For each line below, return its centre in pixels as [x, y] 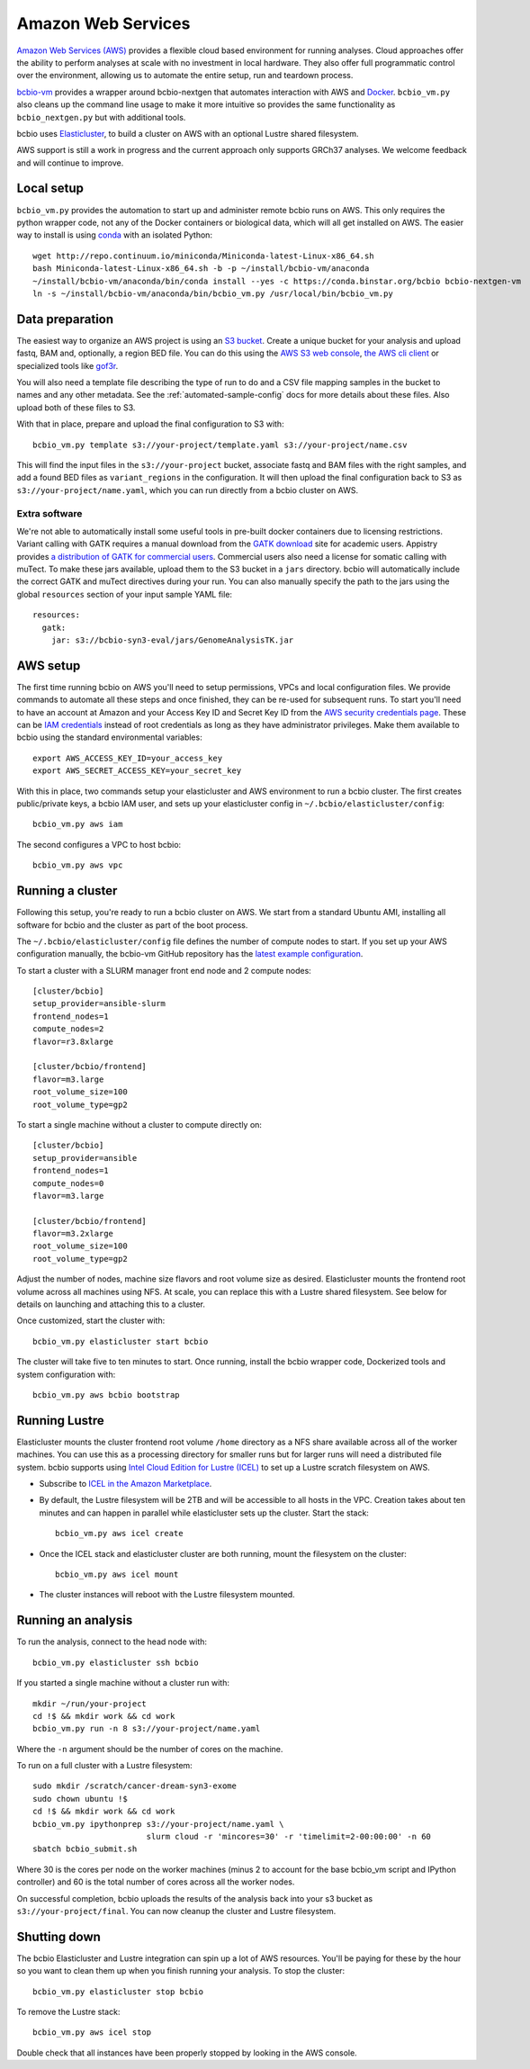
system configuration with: [66, 1374]
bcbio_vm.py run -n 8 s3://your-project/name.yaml [147, 1729]
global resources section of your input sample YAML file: [125, 594]
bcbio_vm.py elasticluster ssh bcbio [116, 1662]
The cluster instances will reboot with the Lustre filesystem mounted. [167, 1595]
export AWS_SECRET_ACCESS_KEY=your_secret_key [137, 771]
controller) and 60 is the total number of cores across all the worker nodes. [156, 1882]
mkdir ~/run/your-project [90, 1704]
